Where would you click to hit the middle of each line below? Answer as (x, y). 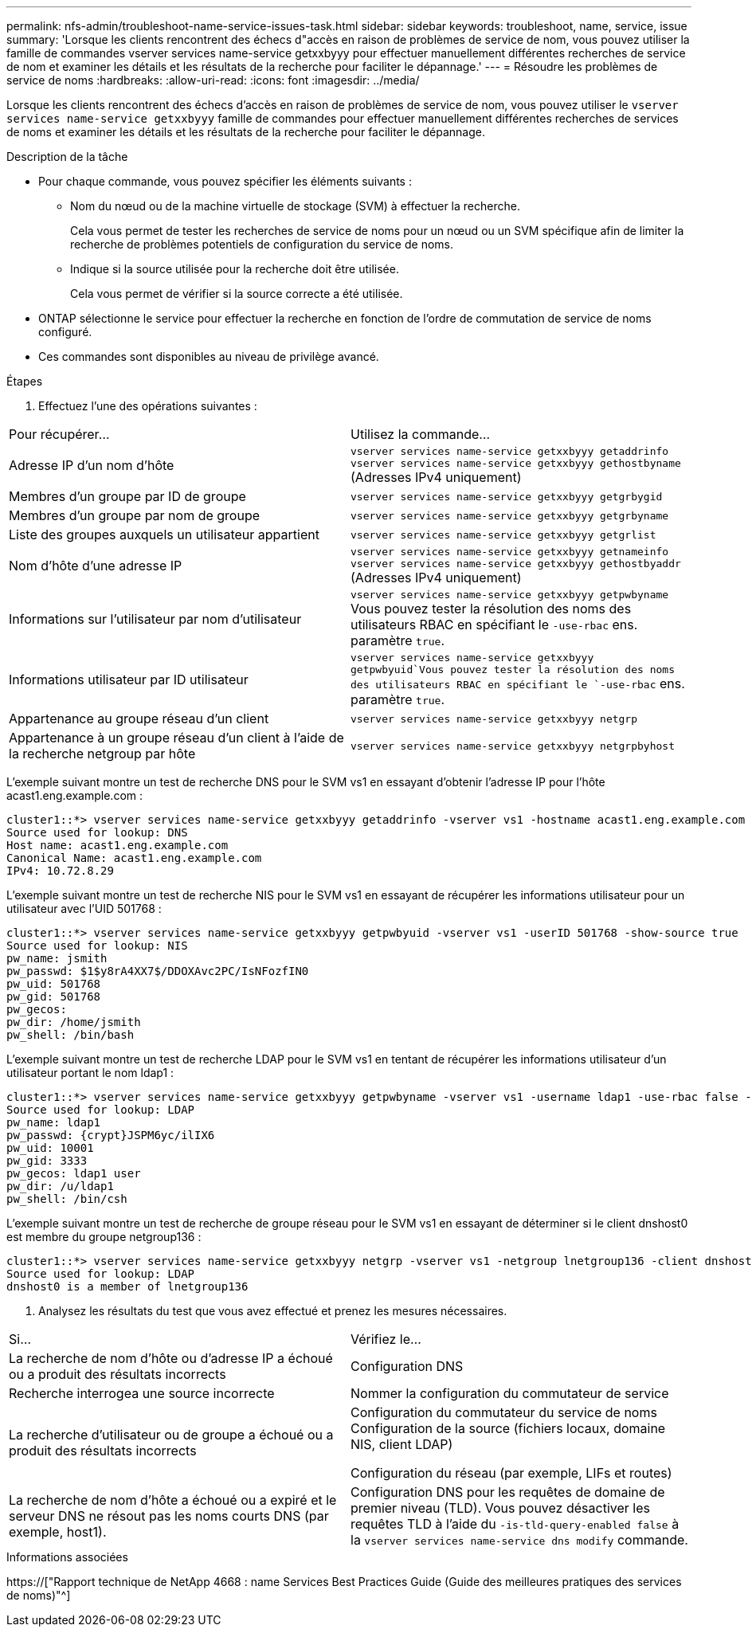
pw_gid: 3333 (47, 1161)
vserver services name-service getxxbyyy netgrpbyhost (513, 746)
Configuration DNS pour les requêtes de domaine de (508, 1492)
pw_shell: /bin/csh (67, 1199)
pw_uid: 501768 (54, 984)
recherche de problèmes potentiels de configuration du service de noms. (262, 244)
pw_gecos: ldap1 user (74, 1173)
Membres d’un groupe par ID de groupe (127, 496)
